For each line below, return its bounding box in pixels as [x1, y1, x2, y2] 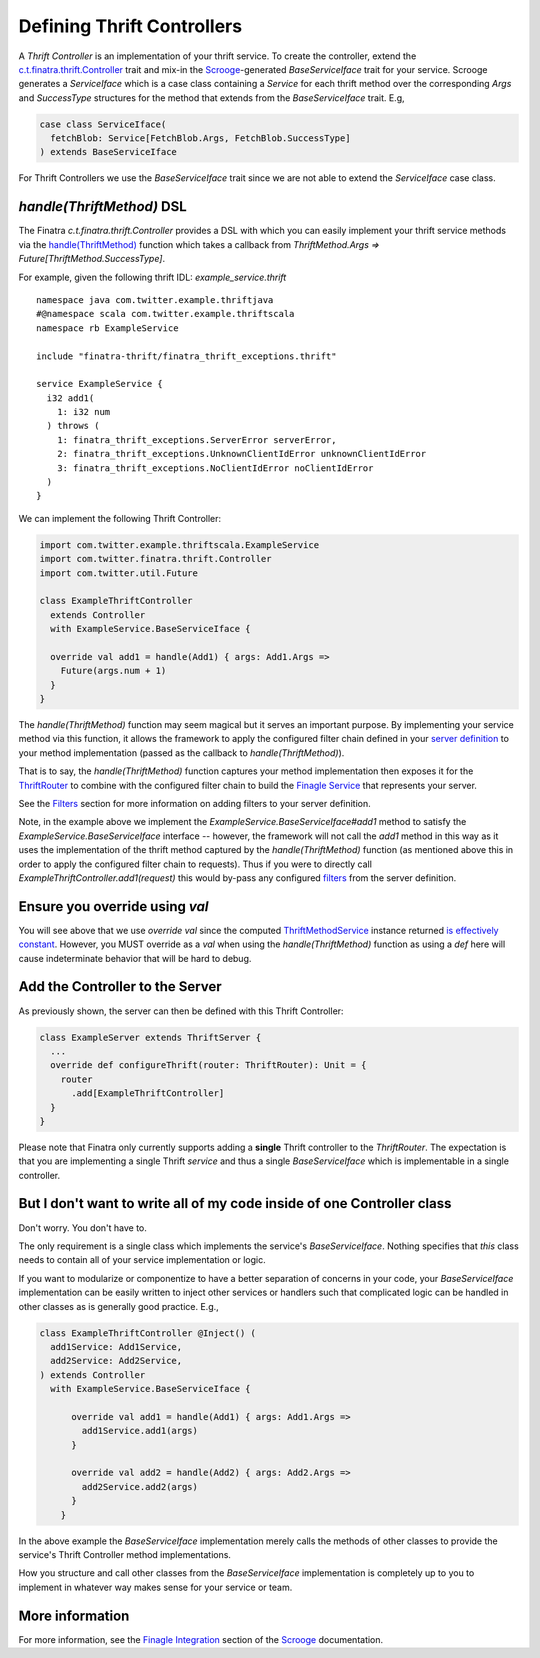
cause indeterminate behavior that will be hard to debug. [18, 952, 252, 964]
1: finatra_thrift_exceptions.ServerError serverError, [56, 434, 337, 445]
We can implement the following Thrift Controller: [18, 512, 222, 524]
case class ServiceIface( [39, 118, 167, 130]
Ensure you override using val [18, 898, 209, 915]
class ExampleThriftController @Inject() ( [39, 1327, 257, 1339]
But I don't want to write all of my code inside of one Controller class [18, 1195, 452, 1212]
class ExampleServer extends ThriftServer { [39, 1031, 262, 1043]
